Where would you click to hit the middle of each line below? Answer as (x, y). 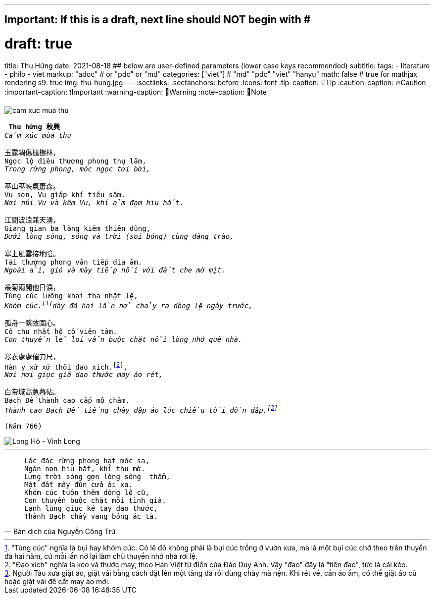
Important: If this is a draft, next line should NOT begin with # (158, 20)
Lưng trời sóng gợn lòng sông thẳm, (97, 476)
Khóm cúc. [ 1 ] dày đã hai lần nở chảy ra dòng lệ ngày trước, (129, 304)
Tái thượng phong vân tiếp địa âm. (73, 262)
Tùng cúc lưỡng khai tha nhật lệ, (71, 296)
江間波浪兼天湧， (32, 220)
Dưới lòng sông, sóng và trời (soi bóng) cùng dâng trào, (119, 236)
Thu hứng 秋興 (34, 127)
